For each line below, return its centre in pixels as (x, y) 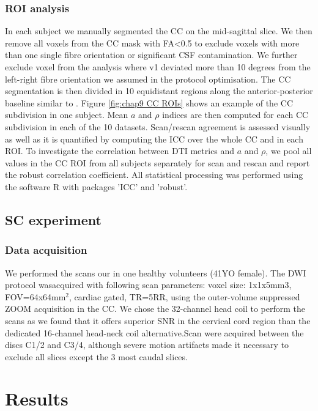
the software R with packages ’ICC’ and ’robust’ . (96, 186)
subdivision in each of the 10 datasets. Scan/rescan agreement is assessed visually (158, 126)
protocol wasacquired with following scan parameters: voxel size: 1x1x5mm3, (148, 285)
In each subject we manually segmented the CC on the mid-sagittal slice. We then (159, 31)
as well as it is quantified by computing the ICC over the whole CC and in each (154, 139)
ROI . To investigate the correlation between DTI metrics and (120, 151)
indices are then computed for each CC (235, 115)
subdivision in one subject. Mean (67, 115)
